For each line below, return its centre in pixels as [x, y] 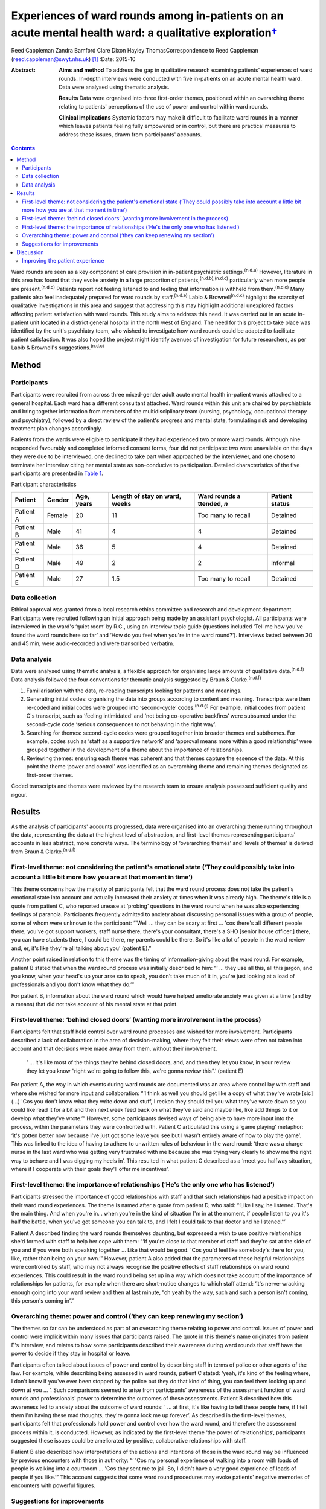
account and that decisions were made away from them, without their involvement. [114, 1049]
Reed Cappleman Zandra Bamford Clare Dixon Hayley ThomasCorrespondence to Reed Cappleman [135, 51]
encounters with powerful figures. [53, 1485]
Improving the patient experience [63, 261]
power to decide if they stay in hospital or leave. [71, 1354]
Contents [23, 148]
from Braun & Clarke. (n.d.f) [43, 851]
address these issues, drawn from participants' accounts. [130, 134]
